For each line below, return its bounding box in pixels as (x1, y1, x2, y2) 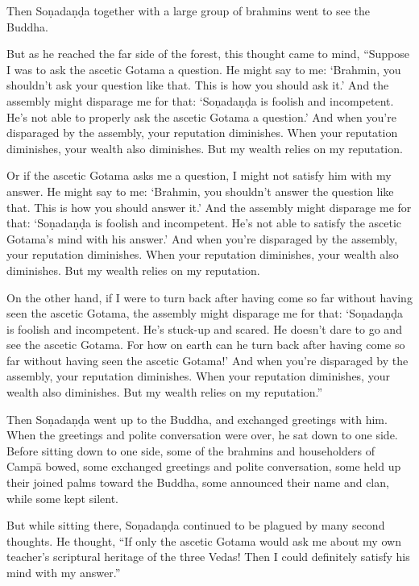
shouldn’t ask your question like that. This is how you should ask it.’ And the (6, 77, 389, 94)
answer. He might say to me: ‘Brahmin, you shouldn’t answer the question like (6, 182, 394, 199)
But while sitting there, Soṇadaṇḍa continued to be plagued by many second (6, 517, 385, 534)
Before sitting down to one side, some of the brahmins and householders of (6, 442, 375, 459)
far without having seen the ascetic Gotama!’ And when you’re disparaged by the (6, 351, 409, 368)
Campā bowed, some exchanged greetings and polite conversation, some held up (6, 458, 401, 475)
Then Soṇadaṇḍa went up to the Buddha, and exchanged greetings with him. (6, 410, 388, 427)
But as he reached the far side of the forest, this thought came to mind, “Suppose (6, 45, 410, 62)
